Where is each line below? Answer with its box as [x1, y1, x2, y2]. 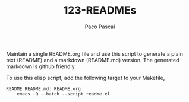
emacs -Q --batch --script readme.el [17, 91, 111, 97]
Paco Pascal [84, 23, 115, 30]
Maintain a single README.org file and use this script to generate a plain [6, 50, 183, 57]
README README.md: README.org [6, 85, 81, 92]
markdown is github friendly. [6, 63, 76, 70]
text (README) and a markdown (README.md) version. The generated [6, 56, 179, 63]
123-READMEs [63, 4, 137, 17]
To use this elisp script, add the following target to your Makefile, [6, 74, 165, 81]
